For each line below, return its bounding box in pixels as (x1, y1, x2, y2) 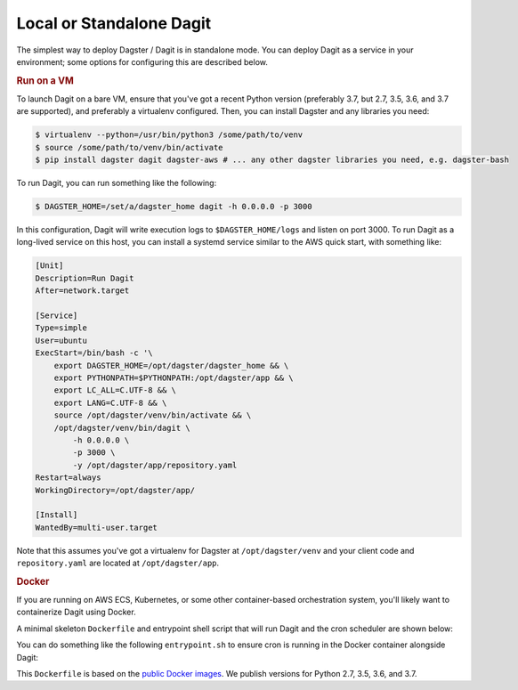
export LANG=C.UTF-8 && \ (53, 397, 167, 408)
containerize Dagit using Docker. (16, 606, 137, 618)
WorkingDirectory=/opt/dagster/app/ (35, 485, 196, 495)
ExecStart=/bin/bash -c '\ (35, 348, 153, 358)
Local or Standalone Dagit (16, 13, 212, 33)
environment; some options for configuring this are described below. (16, 56, 269, 67)
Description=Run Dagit (35, 272, 134, 283)
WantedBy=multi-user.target (35, 522, 158, 532)
